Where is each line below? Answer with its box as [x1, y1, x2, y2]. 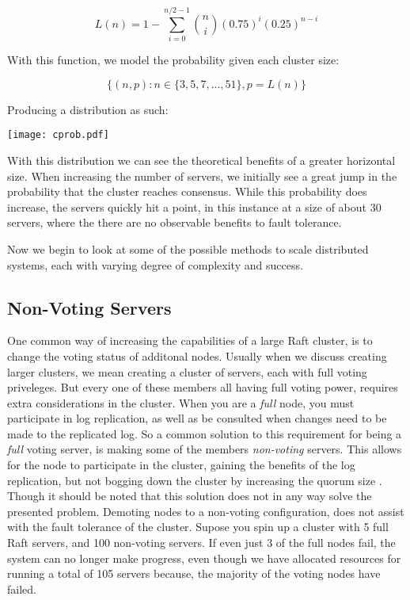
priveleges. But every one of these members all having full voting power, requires [7, 379, 398, 396]
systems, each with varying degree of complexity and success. [7, 256, 303, 273]
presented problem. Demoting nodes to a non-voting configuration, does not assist [7, 503, 404, 519]
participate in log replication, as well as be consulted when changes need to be [7, 410, 387, 426]
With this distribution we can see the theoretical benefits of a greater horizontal [7, 151, 396, 168]
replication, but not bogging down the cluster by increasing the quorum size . [7, 472, 382, 488]
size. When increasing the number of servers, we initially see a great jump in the [7, 167, 397, 184]
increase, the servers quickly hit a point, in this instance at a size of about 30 [7, 198, 382, 215]
